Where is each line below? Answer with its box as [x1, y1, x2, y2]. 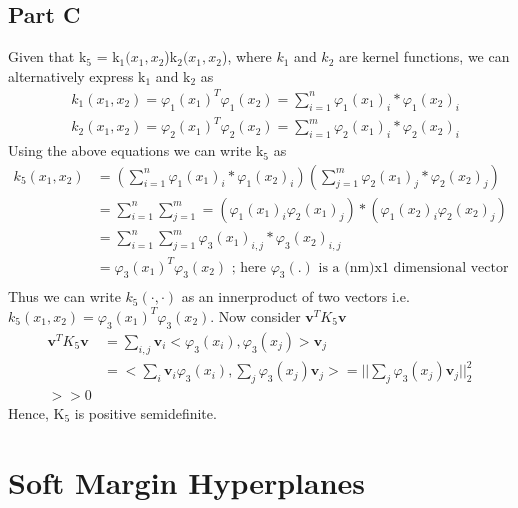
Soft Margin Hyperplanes [8, 461, 366, 502]
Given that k [8, 46, 87, 67]
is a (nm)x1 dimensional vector [318, 260, 509, 275]
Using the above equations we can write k [8, 140, 264, 161]
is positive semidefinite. [74, 402, 217, 423]
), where [221, 46, 272, 67]
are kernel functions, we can [339, 46, 510, 67]
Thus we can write [8, 286, 121, 307]
